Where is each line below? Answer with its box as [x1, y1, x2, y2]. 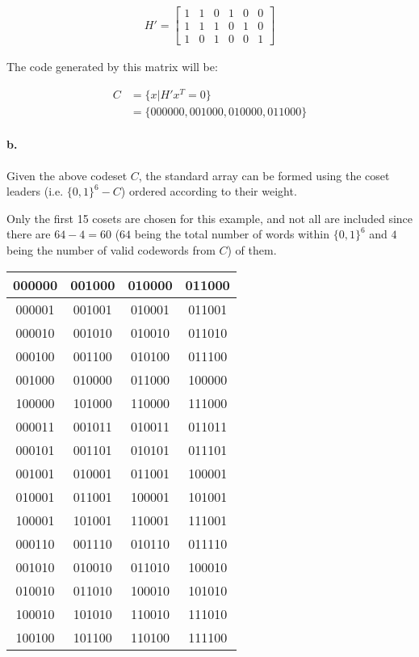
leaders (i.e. [6, 183, 64, 200]
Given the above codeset [6, 166, 128, 183]
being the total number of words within [134, 225, 330, 242]
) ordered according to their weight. [120, 183, 297, 200]
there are [6, 225, 51, 242]
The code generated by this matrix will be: [6, 58, 218, 75]
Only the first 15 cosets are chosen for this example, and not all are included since [6, 209, 413, 226]
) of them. [227, 242, 277, 259]
